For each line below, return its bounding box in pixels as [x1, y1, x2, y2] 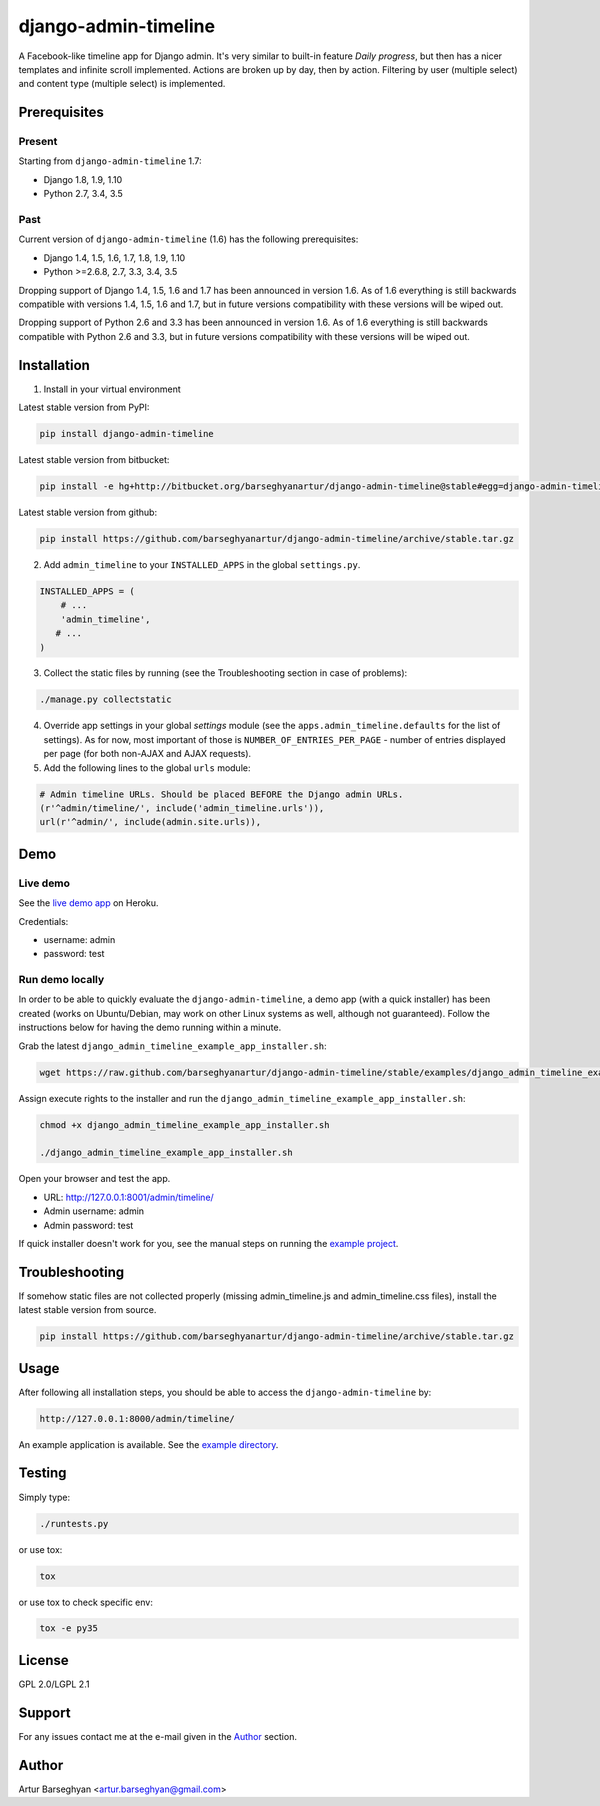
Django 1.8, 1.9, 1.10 [43, 173, 123, 185]
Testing [18, 1465, 67, 1482]
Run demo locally [18, 973, 105, 987]
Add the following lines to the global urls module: [43, 761, 251, 774]
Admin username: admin [43, 1205, 145, 1217]
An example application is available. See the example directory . [18, 1438, 279, 1450]
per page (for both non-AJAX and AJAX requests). [43, 748, 252, 760]
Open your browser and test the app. [18, 1173, 171, 1185]
